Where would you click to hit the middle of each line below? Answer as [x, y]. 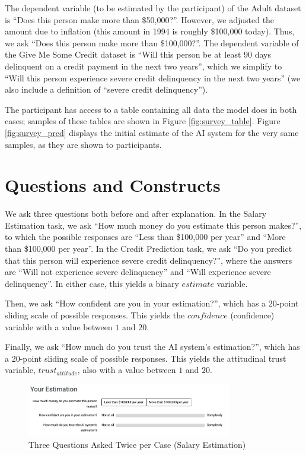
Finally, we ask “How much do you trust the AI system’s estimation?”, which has [152, 347]
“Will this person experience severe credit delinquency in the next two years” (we [153, 78]
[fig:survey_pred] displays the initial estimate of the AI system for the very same [152, 132]
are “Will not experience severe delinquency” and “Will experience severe [138, 272]
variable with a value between [59, 326]
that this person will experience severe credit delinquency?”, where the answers [149, 260]
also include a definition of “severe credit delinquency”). [106, 89]
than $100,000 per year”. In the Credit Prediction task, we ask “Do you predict [149, 249]
